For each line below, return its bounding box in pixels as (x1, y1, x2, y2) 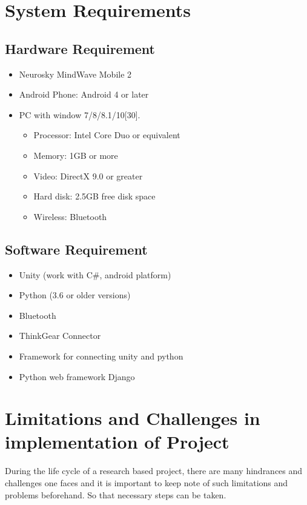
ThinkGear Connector (19, 329, 101, 342)
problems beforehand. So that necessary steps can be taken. (5, 488, 226, 501)
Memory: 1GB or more (33, 149, 118, 161)
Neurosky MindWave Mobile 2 (19, 67, 132, 80)
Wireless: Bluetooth (33, 210, 107, 222)
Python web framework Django (19, 370, 135, 383)
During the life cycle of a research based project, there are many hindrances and (5, 464, 303, 477)
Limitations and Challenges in (5, 406, 260, 430)
